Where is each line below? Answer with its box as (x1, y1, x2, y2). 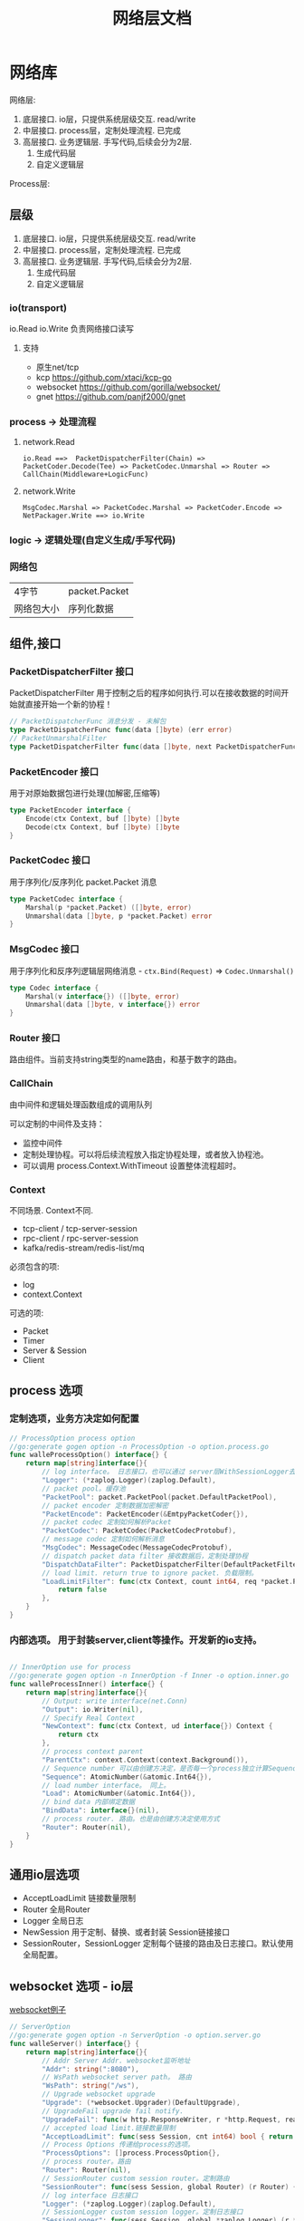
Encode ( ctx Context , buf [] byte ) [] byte (25, 814, 180, 823)
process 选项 (9, 1383, 83, 1398)
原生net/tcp (35, 362, 80, 372)
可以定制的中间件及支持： (9, 1118, 105, 1129)
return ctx (57, 1730, 100, 1740)
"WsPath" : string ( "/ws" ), (42, 2081, 140, 2091)
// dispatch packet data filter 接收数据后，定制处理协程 (42, 1551, 249, 1560)
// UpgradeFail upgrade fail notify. (42, 2106, 184, 2116)
